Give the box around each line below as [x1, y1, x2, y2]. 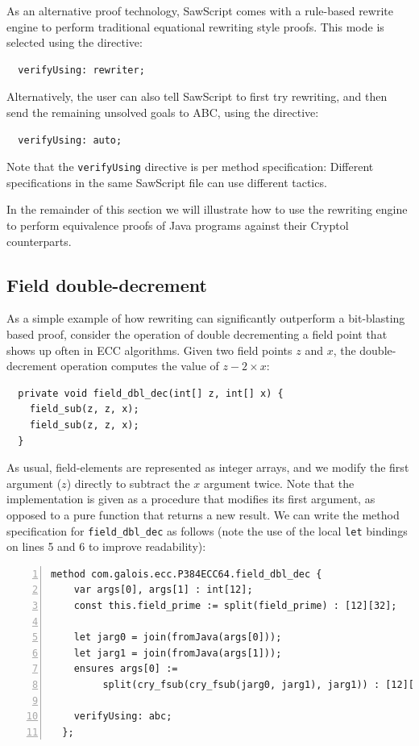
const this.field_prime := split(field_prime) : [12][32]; [73, 599, 397, 611]
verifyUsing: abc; [73, 711, 172, 723]
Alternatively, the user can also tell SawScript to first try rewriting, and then [6, 88, 388, 105]
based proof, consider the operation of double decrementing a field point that [6, 325, 388, 342]
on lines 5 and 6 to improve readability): [6, 538, 206, 555]
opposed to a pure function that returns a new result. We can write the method [6, 506, 400, 523]
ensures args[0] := [73, 663, 178, 675]
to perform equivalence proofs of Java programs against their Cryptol [6, 217, 349, 233]
